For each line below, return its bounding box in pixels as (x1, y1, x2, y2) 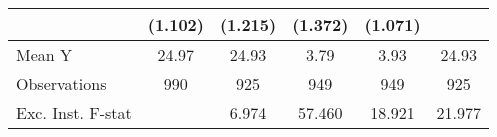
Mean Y (16, 43, 73, 66)
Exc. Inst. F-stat (16, 101, 132, 124)
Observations (16, 72, 107, 95)
